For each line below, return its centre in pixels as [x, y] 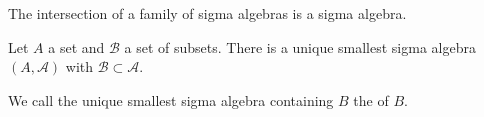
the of [371, 99]
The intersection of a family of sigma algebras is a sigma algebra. [207, 13]
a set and [76, 46]
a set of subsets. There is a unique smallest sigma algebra [300, 46]
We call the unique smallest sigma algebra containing [171, 99]
